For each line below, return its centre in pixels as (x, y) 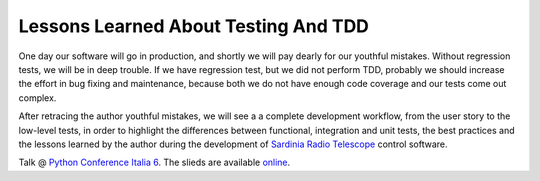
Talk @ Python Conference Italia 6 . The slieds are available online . (154, 162)
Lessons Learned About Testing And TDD (194, 26)
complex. (37, 97)
